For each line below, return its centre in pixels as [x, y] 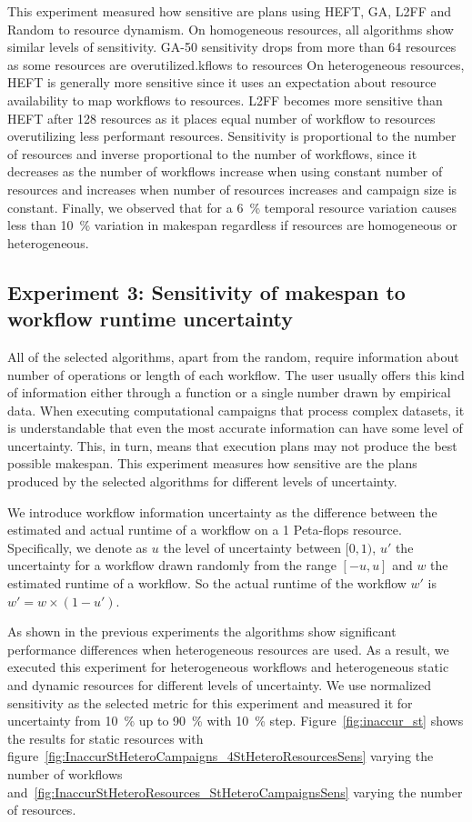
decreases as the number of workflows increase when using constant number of [225, 171]
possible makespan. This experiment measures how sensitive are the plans [212, 463]
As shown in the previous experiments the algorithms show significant [202, 632]
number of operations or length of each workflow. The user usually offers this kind [236, 374]
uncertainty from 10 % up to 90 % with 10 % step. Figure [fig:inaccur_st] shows [236, 721]
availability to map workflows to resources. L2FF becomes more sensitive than [225, 100]
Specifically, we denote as [78, 547]
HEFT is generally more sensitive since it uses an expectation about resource [222, 82]
